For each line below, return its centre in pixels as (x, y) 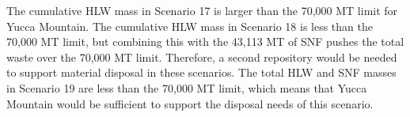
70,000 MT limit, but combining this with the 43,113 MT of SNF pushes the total (205, 42)
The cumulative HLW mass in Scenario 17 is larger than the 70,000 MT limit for (202, 10)
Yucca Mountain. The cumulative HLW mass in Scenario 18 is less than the (190, 26)
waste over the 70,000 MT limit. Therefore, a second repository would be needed (202, 57)
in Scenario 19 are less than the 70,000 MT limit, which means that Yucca (187, 87)
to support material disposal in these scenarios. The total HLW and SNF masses (201, 72)
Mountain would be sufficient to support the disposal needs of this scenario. (190, 103)
